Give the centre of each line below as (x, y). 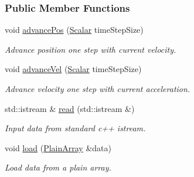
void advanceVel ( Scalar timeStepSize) (73, 69)
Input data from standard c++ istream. (75, 128)
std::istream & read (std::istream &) (70, 108)
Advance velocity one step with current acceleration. (98, 88)
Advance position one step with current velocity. (91, 49)
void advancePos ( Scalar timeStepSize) (74, 30)
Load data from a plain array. (58, 167)
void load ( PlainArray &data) (58, 147)
